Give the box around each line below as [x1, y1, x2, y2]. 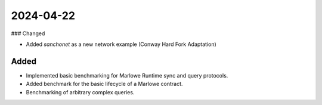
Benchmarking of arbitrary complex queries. [26, 88, 135, 95]
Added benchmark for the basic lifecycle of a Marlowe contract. [26, 81, 183, 88]
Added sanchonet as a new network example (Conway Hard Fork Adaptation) [26, 41, 217, 48]
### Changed [11, 30, 45, 37]
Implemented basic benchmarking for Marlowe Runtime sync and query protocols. [26, 72, 228, 79]
